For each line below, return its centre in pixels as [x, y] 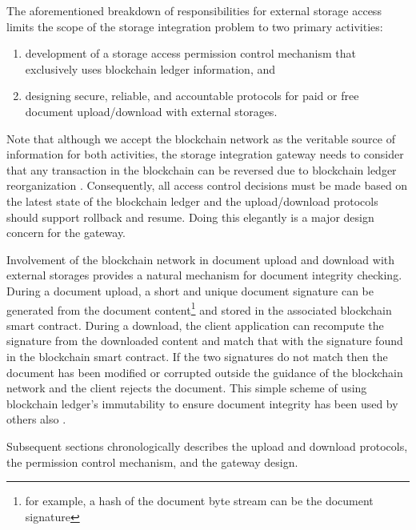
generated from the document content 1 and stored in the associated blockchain [199, 308]
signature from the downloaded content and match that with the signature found [205, 341]
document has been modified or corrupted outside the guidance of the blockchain [205, 372]
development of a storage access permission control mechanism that [190, 53]
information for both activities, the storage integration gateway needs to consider [205, 154]
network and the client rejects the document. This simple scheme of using [187, 388]
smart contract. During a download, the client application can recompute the [195, 325]
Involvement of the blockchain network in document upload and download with [201, 259]
